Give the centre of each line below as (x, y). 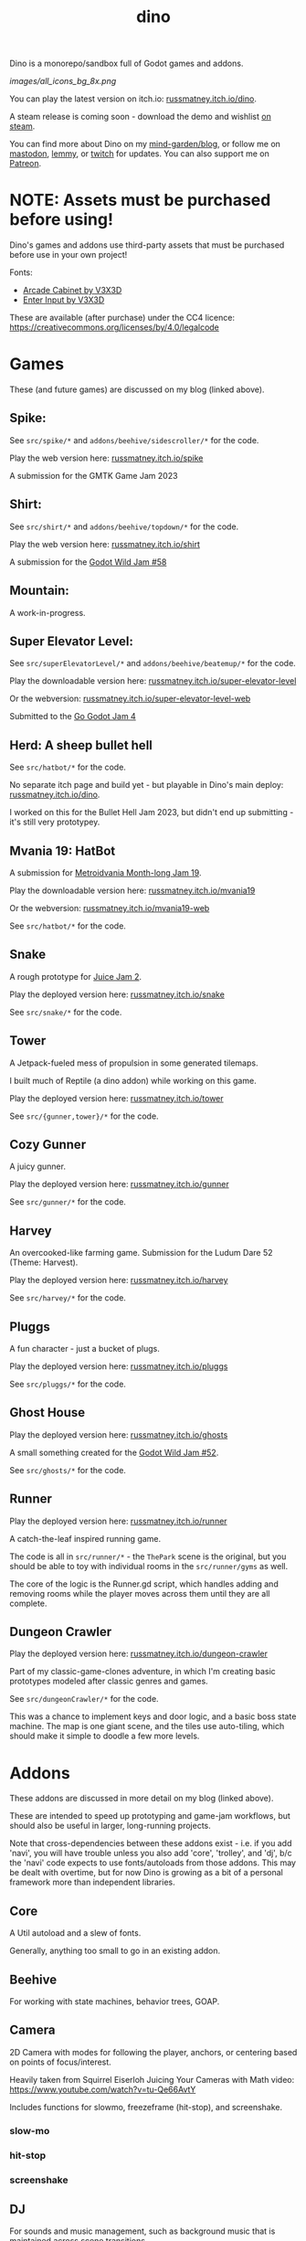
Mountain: (40, 591)
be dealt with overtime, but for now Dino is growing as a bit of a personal (146, 1873)
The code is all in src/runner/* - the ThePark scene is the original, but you (148, 1556)
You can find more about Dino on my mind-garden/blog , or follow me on (145, 144)
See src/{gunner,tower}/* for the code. (84, 1116)
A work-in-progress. (47, 612)
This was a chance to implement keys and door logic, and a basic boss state (153, 1716)
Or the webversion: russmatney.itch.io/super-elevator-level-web (130, 699)
